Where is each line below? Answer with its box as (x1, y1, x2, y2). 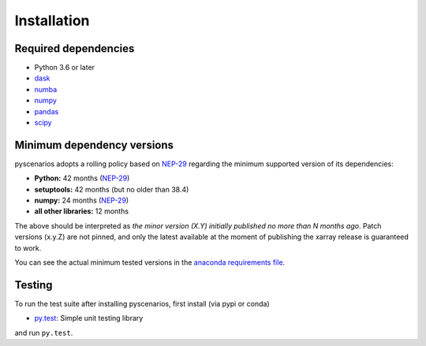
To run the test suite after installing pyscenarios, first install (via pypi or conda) (14, 299, 270, 308)
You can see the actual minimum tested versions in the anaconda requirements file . (14, 258, 286, 267)
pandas (34, 106, 59, 116)
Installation (14, 12, 90, 29)
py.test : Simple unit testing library (34, 314, 144, 323)
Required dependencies (14, 42, 135, 55)
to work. (14, 243, 42, 252)
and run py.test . (14, 328, 73, 337)
